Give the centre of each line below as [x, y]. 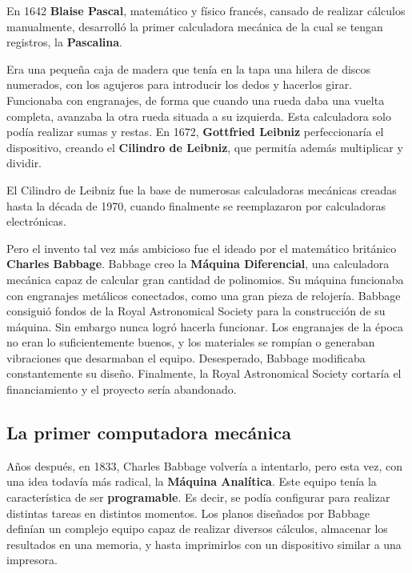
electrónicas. [36, 221]
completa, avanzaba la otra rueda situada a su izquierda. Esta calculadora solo [199, 116]
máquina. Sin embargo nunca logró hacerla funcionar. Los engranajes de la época [205, 326]
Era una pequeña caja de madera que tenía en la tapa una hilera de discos [189, 68]
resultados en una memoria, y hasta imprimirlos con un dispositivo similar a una [204, 544]
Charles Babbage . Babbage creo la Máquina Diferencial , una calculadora [198, 264]
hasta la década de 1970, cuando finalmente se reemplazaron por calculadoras [196, 205]
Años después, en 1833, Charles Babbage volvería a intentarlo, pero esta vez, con [204, 465]
